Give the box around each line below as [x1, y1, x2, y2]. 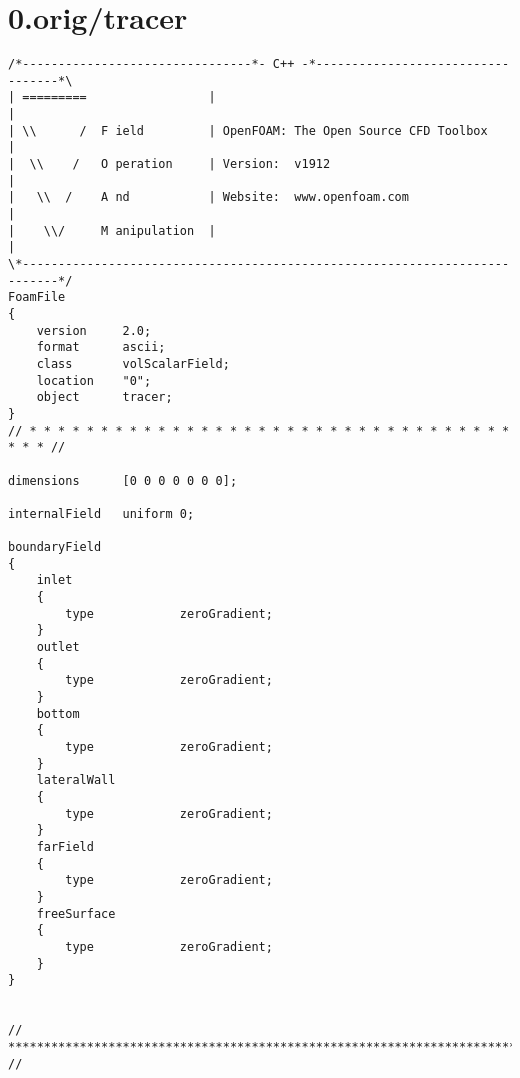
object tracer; [36, 390, 173, 405]
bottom [36, 706, 80, 721]
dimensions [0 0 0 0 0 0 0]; [8, 473, 238, 488]
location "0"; [36, 373, 152, 388]
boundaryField [8, 540, 102, 555]
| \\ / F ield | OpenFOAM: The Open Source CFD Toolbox [8, 123, 488, 138]
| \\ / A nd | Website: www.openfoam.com [8, 190, 409, 205]
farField [36, 839, 94, 854]
